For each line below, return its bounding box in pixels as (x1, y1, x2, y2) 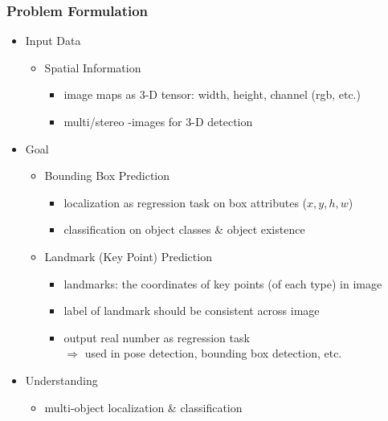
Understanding (25, 371, 98, 388)
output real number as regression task (63, 329, 250, 345)
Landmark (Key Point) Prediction (44, 247, 212, 264)
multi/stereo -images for (63, 113, 182, 129)
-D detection (191, 113, 253, 129)
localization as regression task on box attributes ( (63, 194, 308, 210)
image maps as (63, 86, 136, 103)
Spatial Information (44, 59, 141, 76)
